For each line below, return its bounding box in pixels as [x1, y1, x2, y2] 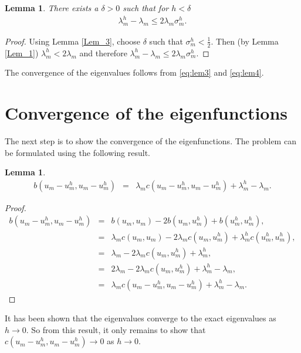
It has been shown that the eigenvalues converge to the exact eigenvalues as [5, 312, 276, 324]
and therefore [79, 46, 127, 59]
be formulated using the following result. [5, 146, 150, 158]
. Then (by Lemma [211, 35, 279, 47]
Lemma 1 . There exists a [5, 2, 99, 13]
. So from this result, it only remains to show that [26, 323, 206, 335]
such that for [123, 2, 169, 13]
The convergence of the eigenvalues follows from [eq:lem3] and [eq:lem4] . [5, 66, 264, 79]
